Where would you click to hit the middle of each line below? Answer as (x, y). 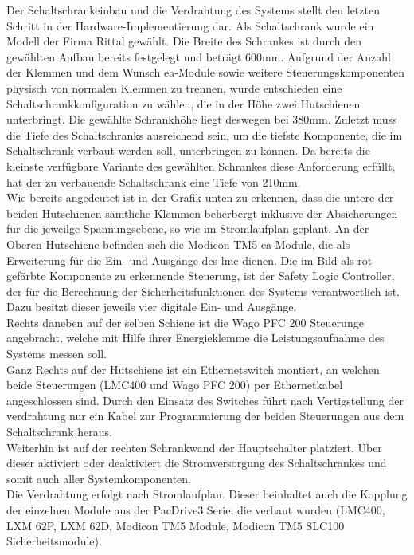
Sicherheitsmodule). (54, 541)
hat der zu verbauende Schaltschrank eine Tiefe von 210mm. (154, 181)
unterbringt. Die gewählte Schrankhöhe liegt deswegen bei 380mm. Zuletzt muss (202, 119)
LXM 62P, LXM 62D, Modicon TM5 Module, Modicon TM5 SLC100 (176, 525)
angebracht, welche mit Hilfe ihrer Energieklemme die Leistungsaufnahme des (195, 338)
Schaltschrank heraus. (59, 432)
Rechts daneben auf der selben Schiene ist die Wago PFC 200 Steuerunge (185, 322)
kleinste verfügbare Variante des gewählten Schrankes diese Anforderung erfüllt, (201, 165)
